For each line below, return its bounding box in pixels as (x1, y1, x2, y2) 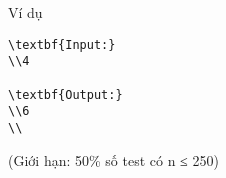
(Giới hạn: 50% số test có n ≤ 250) (8, 149, 219, 170)
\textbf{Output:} (8, 87, 123, 102)
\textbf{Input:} (8, 37, 116, 52)
